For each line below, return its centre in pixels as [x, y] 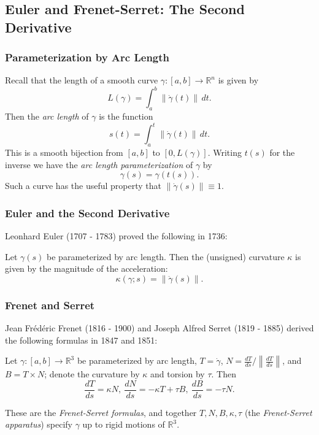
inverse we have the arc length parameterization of [99, 164]
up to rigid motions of [124, 424]
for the [282, 152]
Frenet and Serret [50, 305]
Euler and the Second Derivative [87, 213]
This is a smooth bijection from [64, 152]
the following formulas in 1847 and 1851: [81, 340]
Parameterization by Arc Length [87, 57]
